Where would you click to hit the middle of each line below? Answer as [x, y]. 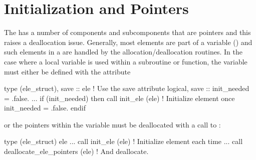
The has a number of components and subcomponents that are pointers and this [127, 32]
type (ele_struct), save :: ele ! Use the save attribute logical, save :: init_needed [127, 88]
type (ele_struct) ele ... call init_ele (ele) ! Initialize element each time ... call [123, 141]
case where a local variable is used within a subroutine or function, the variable [126, 61]
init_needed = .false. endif [45, 108]
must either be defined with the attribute [67, 71]
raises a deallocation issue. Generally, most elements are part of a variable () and [128, 42]
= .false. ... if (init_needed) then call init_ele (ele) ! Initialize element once [119, 98]
